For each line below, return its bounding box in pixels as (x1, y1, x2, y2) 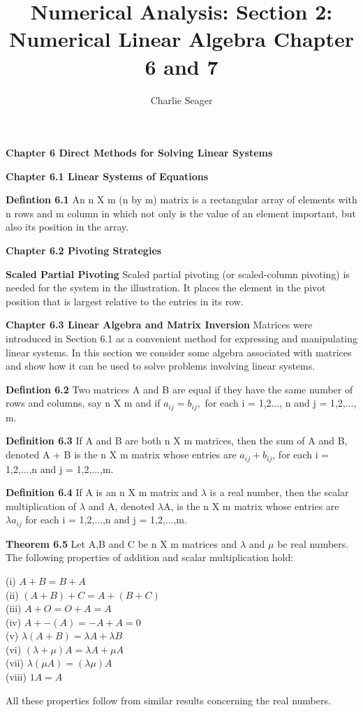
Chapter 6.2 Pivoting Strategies (6, 243, 162, 258)
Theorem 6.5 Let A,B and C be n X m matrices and (6, 536, 237, 551)
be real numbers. (277, 536, 349, 551)
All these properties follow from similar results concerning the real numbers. (6, 692, 331, 707)
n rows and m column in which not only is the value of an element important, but (6, 205, 356, 220)
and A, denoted (88, 498, 155, 513)
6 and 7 (145, 52, 218, 80)
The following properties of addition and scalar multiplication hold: (6, 550, 294, 565)
